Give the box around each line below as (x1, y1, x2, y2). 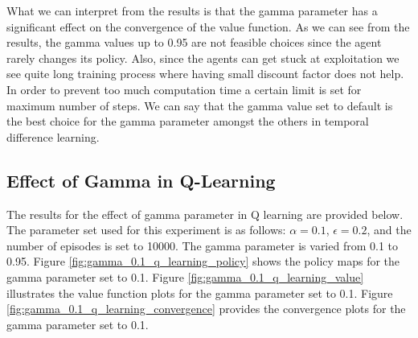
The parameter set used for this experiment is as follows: (6, 221, 286, 238)
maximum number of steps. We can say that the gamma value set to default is (6, 97, 393, 113)
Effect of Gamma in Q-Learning (6, 167, 276, 192)
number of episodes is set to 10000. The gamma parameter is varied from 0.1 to (6, 237, 399, 253)
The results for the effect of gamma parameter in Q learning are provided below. (6, 205, 404, 222)
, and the (367, 221, 412, 238)
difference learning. (6, 128, 100, 145)
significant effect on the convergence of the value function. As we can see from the (6, 18, 410, 35)
